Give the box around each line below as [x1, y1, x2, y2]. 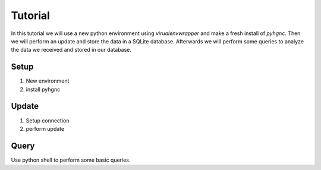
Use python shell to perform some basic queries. [11, 156, 131, 163]
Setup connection [26, 117, 70, 124]
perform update [26, 125, 65, 132]
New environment [26, 77, 70, 84]
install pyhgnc [26, 86, 61, 93]
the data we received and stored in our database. [11, 46, 132, 53]
